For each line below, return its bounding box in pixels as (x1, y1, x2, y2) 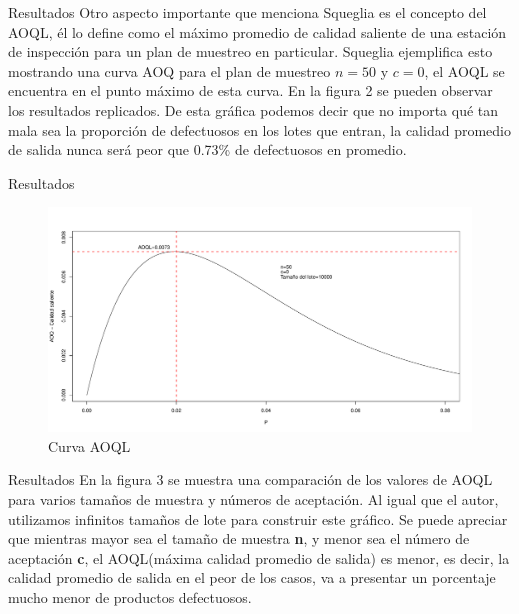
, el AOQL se (424, 60, 505, 81)
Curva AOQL (48, 435, 131, 456)
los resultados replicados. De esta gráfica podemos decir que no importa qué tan (8, 99, 499, 120)
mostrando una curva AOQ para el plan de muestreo (8, 60, 331, 81)
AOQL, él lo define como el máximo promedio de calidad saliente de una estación (8, 21, 507, 42)
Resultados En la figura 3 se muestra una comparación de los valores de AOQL (8, 469, 493, 490)
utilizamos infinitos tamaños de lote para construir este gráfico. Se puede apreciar (8, 508, 508, 529)
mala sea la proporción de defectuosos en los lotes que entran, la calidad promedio (8, 119, 511, 140)
